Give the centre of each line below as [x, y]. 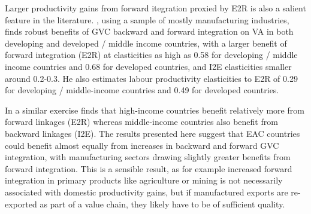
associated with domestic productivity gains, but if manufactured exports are [147, 192]
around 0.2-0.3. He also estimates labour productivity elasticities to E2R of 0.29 [151, 78]
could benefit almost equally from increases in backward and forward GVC [142, 145]
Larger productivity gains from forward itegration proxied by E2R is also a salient [155, 8]
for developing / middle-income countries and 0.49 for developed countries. [142, 90]
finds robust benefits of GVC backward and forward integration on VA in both [149, 31]
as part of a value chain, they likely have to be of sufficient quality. [162, 204]
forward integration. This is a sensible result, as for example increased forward [149, 168]
